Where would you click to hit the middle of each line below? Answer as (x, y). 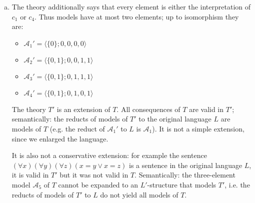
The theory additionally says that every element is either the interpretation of (131, 6)
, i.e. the (237, 184)
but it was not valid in (94, 175)
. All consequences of (148, 109)
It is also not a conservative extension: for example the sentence (109, 155)
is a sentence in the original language (186, 165)
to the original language (175, 119)
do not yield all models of (139, 194)
